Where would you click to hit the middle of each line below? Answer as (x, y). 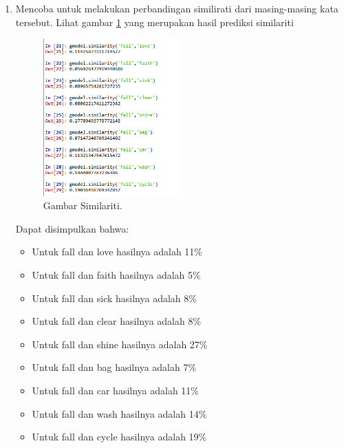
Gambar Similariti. (83, 205)
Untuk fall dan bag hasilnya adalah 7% (114, 367)
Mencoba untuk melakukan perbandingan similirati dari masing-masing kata (177, 8)
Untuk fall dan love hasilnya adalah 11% (117, 252)
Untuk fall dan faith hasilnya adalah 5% (116, 275)
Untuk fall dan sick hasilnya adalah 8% (114, 298)
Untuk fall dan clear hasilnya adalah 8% (117, 321)
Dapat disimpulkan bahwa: (72, 228)
